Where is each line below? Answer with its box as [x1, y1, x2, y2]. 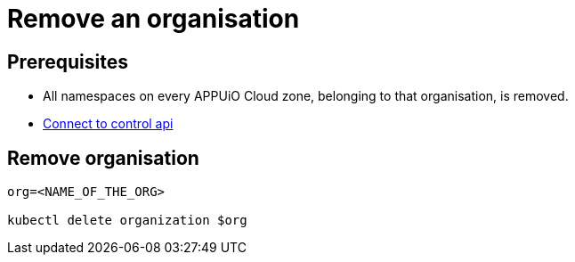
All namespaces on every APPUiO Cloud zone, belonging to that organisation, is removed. [43, 88, 569, 104]
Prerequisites [7, 50, 128, 73]
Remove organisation [7, 146, 199, 169]
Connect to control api [43, 116, 174, 132]
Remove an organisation [7, 4, 300, 34]
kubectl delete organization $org [7, 213, 247, 228]
